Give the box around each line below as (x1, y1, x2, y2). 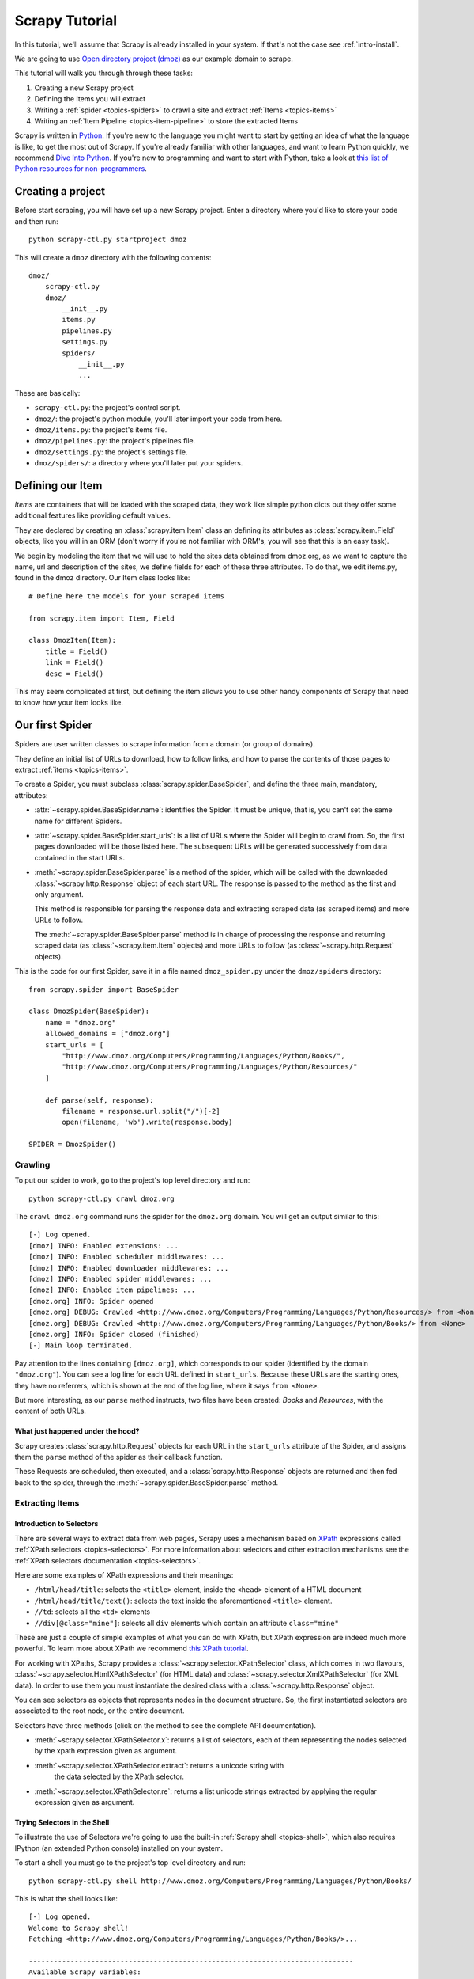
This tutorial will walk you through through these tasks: (14, 68, 194, 78)
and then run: (14, 216, 58, 226)
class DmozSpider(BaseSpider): (28, 1007, 150, 1016)
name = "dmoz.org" (44, 1018, 117, 1027)
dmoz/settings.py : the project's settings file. (34, 447, 188, 457)
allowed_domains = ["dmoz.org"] (44, 1029, 171, 1039)
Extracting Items (14, 1497, 80, 1508)
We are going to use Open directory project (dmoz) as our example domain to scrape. (14, 54, 294, 63)
